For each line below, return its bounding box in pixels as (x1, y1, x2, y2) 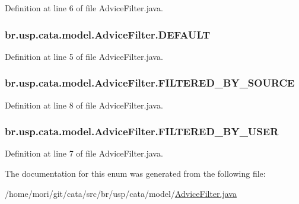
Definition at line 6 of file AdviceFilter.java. (5, 2, 163, 14)
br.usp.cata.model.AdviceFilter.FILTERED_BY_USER (5, 124, 279, 139)
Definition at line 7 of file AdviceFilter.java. (5, 147, 163, 160)
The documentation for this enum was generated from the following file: (5, 167, 266, 180)
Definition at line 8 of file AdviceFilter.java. (5, 98, 163, 111)
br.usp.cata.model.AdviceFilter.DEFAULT (5, 27, 211, 42)
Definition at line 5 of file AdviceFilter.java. (5, 50, 163, 62)
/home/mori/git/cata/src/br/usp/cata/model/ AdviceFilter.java (5, 187, 237, 199)
